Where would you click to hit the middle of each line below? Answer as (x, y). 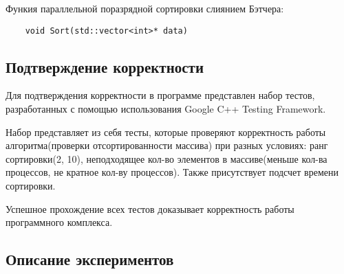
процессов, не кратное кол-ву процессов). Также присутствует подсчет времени (172, 172)
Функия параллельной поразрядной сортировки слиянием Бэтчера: (145, 8)
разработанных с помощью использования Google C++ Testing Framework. (166, 109)
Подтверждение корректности (105, 66)
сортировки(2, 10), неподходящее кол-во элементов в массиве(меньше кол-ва (166, 158)
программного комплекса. (59, 222)
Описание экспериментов (90, 259)
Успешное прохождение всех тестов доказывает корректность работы (150, 208)
